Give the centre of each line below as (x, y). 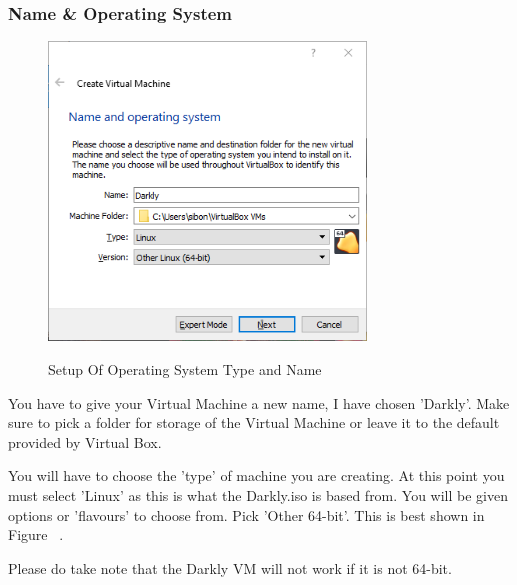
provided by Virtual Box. (85, 441)
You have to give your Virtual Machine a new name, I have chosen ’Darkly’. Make (259, 402)
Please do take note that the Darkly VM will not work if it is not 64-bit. (230, 567)
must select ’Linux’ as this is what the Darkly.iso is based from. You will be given (258, 494)
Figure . (36, 534)
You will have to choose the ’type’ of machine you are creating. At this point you (256, 475)
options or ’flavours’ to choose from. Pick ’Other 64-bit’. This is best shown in (246, 514)
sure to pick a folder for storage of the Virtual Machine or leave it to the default (254, 422)
